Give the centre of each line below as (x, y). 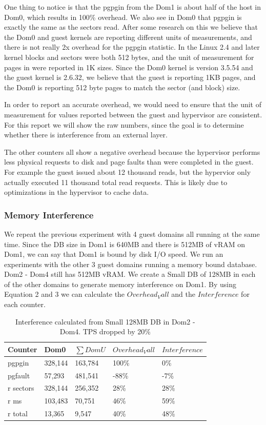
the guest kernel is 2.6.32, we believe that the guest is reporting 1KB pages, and (130, 77)
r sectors (21, 388)
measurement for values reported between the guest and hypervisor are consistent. (133, 114)
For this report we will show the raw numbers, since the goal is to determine (124, 124)
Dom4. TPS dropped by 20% (105, 331)
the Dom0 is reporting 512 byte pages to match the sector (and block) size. (122, 87)
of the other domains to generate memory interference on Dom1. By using (120, 284)
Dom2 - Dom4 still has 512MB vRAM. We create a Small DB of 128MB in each (130, 274)
